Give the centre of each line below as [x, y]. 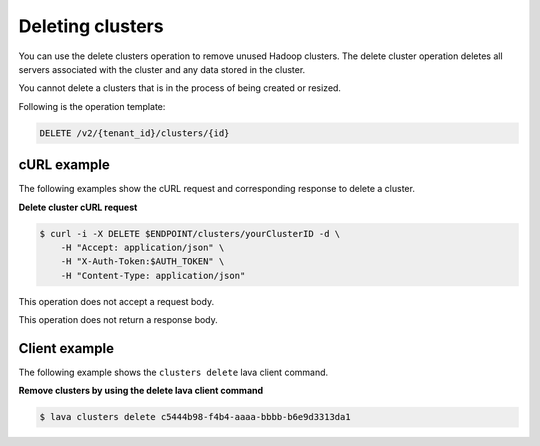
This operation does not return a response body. [118, 320]
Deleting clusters [91, 26]
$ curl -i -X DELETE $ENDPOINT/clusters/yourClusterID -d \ [190, 233]
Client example [66, 348]
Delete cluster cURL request [78, 207]
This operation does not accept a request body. [116, 301]
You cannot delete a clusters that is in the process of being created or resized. [180, 88]
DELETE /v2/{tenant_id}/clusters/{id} [134, 133]
